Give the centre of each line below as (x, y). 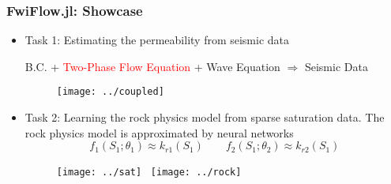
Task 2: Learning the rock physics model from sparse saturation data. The (205, 117)
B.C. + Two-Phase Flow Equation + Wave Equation (152, 66)
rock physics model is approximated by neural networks (159, 132)
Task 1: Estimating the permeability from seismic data (157, 40)
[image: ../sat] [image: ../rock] (149, 173)
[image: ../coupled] (110, 92)
